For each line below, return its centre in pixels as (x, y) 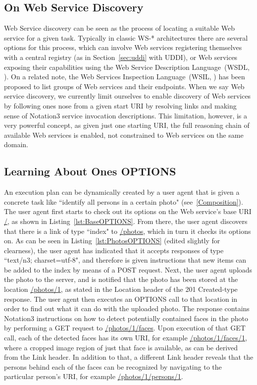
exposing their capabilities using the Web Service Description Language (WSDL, (127, 67)
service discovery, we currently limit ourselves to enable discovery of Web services (128, 96)
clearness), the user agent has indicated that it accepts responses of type (114, 250)
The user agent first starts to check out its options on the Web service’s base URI (128, 211)
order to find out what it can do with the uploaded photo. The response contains (127, 308)
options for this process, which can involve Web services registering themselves (123, 47)
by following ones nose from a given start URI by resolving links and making (120, 105)
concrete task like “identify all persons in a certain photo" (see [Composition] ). (124, 201)
